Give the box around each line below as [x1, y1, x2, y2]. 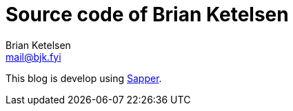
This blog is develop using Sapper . [6, 72, 162, 84]
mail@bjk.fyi [6, 50, 61, 63]
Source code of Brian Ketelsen [6, 3, 289, 26]
